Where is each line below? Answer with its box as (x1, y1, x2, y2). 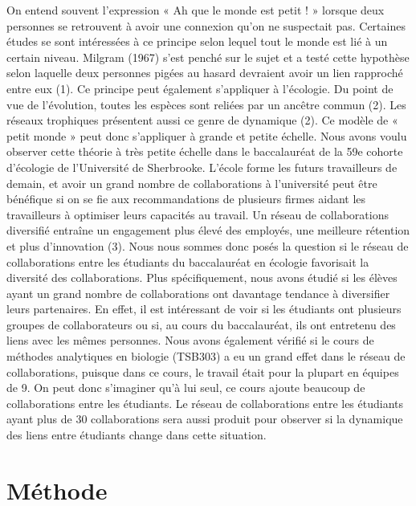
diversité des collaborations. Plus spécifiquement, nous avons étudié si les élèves (6, 269, 398, 286)
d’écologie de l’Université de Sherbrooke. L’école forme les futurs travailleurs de (6, 158, 398, 175)
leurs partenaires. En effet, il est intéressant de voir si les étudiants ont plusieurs (6, 300, 402, 317)
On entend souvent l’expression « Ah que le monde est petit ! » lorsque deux (6, 2, 385, 18)
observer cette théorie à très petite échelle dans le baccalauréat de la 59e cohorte (6, 143, 403, 160)
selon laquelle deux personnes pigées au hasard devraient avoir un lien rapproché (6, 64, 403, 81)
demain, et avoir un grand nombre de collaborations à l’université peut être (6, 174, 377, 191)
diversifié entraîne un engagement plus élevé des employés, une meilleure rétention (6, 222, 410, 239)
